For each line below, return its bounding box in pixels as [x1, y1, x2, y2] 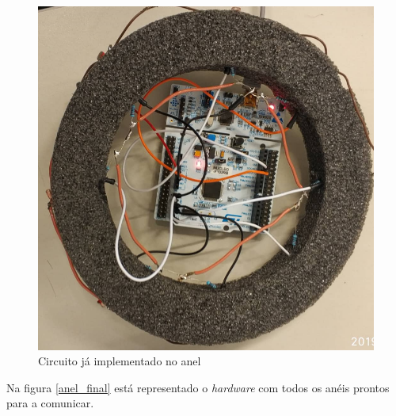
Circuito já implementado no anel [38, 353, 201, 369]
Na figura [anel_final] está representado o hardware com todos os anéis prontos [6, 379, 390, 395]
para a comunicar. [6, 395, 94, 411]
